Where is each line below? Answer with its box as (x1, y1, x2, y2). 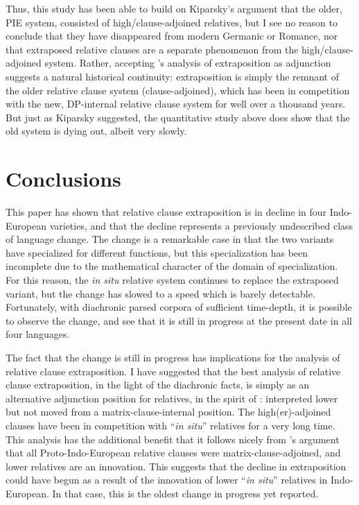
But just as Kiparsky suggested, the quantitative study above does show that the (6, 110, 350, 124)
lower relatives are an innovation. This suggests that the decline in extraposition (6, 459, 347, 473)
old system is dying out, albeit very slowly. (6, 123, 187, 138)
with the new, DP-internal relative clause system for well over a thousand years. (6, 96, 346, 111)
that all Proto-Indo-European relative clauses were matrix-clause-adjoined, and (6, 445, 341, 460)
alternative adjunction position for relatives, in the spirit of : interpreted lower (6, 391, 338, 405)
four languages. (6, 327, 70, 341)
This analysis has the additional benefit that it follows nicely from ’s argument (6, 431, 340, 446)
